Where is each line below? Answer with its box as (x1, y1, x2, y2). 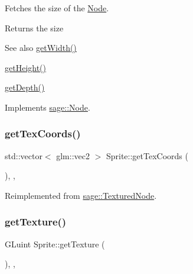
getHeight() (5, 61, 46, 73)
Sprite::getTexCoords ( (106, 149, 188, 162)
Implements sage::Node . (5, 101, 90, 113)
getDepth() (5, 81, 45, 94)
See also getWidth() (5, 41, 77, 54)
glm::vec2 (56, 149, 90, 162)
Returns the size (5, 21, 64, 34)
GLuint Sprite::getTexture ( (5, 237, 105, 250)
